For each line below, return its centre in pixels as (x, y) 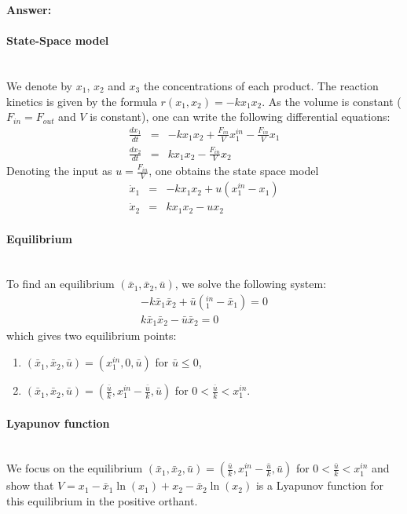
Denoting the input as (59, 171)
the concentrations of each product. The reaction (261, 85)
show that (30, 485)
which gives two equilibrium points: (92, 335)
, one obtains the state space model (234, 171)
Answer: (29, 9)
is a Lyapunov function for (320, 485)
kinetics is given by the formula (82, 101)
